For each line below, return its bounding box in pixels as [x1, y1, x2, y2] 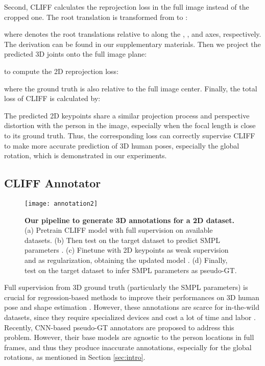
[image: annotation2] [25, 200, 98, 207]
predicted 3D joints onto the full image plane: [4, 48, 147, 59]
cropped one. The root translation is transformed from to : [4, 11, 188, 22]
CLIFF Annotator [4, 175, 101, 191]
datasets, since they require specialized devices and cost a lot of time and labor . [4, 311, 256, 322]
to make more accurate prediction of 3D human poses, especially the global [4, 140, 239, 151]
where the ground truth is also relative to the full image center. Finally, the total [4, 83, 257, 93]
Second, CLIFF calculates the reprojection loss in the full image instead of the [4, 2, 249, 12]
